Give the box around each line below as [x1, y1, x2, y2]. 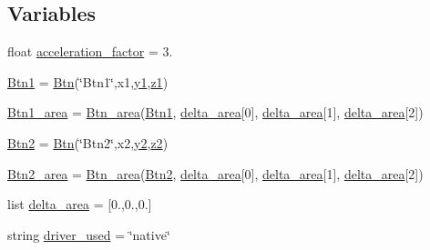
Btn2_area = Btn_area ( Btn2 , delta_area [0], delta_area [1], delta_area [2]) [7, 164, 424, 183]
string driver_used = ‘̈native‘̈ [7, 225, 170, 244]
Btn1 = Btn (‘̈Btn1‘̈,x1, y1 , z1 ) [7, 72, 169, 91]
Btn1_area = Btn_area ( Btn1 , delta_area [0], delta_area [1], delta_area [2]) [7, 103, 424, 122]
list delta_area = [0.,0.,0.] [7, 195, 152, 214]
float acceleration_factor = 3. [7, 42, 173, 61]
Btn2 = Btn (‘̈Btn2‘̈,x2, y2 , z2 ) [7, 133, 169, 152]
